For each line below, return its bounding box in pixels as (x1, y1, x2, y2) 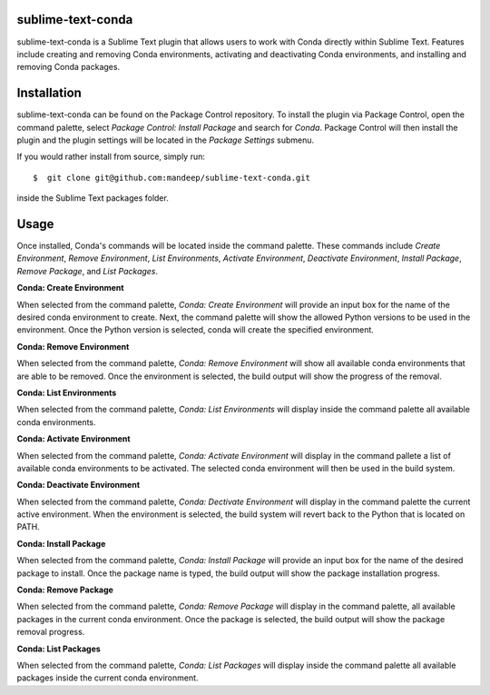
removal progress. (16, 627, 85, 638)
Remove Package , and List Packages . (16, 265, 159, 276)
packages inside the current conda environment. (16, 672, 199, 683)
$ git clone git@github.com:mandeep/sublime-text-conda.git (33, 173, 310, 183)
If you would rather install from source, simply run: (16, 151, 206, 163)
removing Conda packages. (16, 62, 121, 73)
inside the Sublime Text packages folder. (16, 193, 170, 204)
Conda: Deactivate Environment (16, 480, 141, 491)
